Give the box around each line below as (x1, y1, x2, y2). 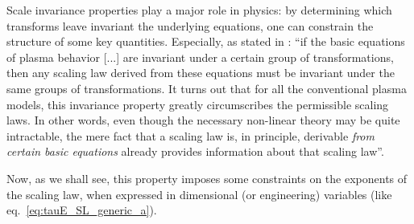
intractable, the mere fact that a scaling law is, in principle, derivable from (6, 127, 375, 144)
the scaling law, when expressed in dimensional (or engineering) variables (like (6, 185, 392, 202)
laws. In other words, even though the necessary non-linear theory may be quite (6, 112, 400, 128)
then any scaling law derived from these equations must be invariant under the (6, 64, 395, 81)
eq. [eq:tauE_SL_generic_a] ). (6, 202, 157, 218)
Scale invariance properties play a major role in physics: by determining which (6, 2, 392, 18)
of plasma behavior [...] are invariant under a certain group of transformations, (6, 48, 394, 65)
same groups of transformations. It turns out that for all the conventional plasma (6, 79, 407, 96)
